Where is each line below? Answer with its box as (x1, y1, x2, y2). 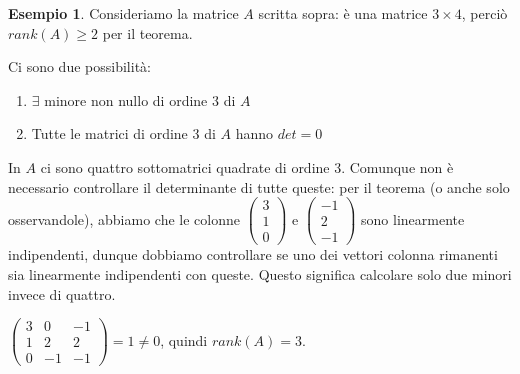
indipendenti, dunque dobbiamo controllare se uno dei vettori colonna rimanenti (8, 244, 498, 265)
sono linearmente (361, 208, 465, 229)
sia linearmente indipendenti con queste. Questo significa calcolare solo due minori (8, 263, 512, 284)
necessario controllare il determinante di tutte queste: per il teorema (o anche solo (8, 176, 510, 197)
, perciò (461, 3, 508, 23)
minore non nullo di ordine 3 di (44, 89, 236, 110)
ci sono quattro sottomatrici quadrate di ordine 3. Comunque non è (40, 156, 454, 177)
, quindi (160, 329, 208, 350)
